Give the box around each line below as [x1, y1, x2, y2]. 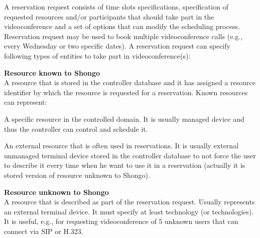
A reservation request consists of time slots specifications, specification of [4, 2, 228, 12]
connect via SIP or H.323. [4, 225, 83, 236]
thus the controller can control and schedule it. [4, 123, 148, 134]
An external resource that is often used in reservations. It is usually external [4, 140, 239, 151]
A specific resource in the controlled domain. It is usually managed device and [4, 113, 244, 124]
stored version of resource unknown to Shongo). [4, 169, 150, 180]
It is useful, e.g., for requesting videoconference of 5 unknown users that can [4, 216, 238, 226]
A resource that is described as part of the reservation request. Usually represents [4, 196, 255, 207]
